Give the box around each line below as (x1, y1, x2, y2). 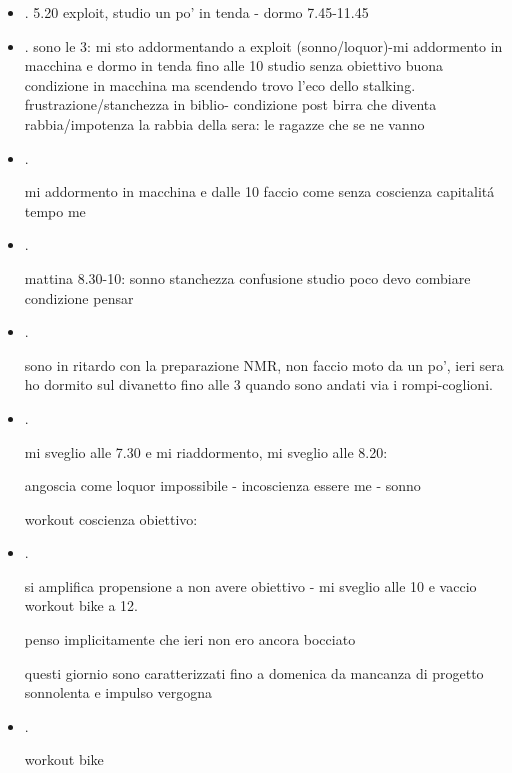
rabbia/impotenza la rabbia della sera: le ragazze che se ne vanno (24, 113, 425, 134)
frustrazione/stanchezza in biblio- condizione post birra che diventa (24, 94, 437, 115)
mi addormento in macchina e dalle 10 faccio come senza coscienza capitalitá (24, 181, 495, 202)
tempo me (24, 200, 86, 221)
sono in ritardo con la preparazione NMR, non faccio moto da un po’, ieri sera (24, 354, 504, 375)
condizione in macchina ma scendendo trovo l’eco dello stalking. (24, 74, 416, 95)
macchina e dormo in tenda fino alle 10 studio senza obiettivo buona (24, 55, 444, 76)
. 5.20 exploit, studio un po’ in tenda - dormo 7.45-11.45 (24, 2, 369, 22)
